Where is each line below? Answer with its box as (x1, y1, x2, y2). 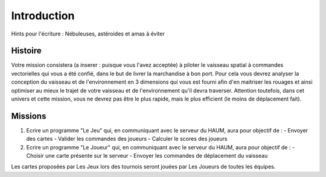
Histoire (11, 46, 42, 56)
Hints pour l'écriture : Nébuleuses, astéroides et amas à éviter (11, 30, 165, 37)
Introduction (11, 9, 75, 22)
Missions (11, 111, 46, 121)
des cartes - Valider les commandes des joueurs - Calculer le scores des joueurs (26, 135, 228, 143)
